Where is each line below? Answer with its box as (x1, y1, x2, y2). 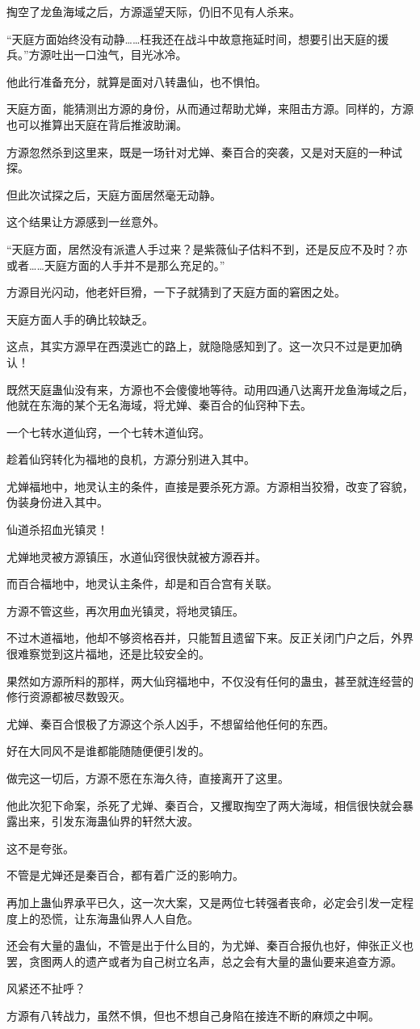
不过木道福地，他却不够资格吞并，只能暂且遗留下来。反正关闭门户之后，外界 (6, 629, 414, 646)
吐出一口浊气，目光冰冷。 (51, 46, 187, 63)
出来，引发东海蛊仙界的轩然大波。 (17, 813, 199, 829)
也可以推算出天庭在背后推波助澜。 (6, 115, 187, 132)
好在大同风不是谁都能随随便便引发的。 (6, 742, 210, 759)
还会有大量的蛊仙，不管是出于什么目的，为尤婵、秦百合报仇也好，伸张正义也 (6, 937, 414, 954)
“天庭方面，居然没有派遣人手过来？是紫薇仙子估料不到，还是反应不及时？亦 (6, 240, 408, 257)
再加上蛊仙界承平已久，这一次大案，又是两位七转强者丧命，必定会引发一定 (6, 893, 402, 910)
